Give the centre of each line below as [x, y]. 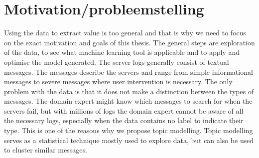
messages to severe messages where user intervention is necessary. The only [118, 81]
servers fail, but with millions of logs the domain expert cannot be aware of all [124, 110]
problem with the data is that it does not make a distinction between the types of [129, 91]
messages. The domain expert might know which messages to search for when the [128, 101]
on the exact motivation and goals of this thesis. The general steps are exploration [129, 42]
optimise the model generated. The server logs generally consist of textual [117, 62]
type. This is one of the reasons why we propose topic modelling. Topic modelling [129, 130]
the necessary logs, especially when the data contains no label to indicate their [124, 120]
